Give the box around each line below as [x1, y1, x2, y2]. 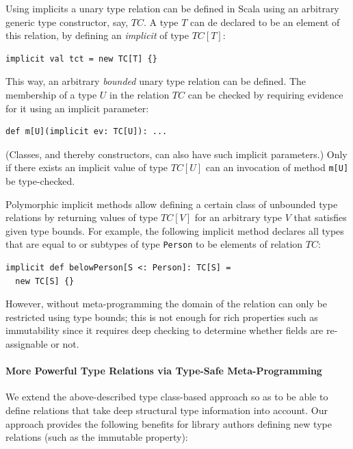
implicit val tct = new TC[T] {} [5, 53, 157, 64]
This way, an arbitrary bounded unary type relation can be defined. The [5, 74, 306, 88]
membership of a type [5, 87, 97, 101]
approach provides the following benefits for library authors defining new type [5, 416, 332, 431]
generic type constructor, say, [5, 14, 129, 29]
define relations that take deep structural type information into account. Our [5, 402, 328, 417]
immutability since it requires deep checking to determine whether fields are [5, 323, 324, 337]
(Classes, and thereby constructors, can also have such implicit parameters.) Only [5, 146, 348, 161]
